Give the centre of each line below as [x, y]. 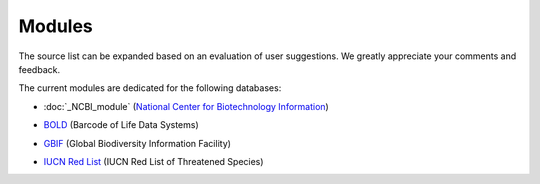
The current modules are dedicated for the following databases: [150, 88]
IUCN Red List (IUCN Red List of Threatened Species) [153, 161]
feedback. [39, 69]
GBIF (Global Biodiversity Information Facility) [137, 143]
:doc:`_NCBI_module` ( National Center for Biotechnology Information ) [186, 106]
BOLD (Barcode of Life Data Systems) [121, 125]
